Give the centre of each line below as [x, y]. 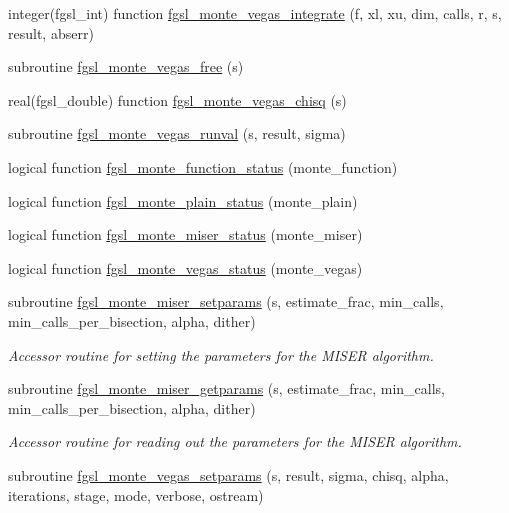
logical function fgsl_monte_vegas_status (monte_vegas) [185, 267]
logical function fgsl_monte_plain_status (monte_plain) [183, 200]
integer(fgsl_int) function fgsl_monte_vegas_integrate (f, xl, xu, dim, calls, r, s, [255, 13]
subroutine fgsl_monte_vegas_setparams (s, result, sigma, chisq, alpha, [228, 474]
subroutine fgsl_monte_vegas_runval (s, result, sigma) [177, 133]
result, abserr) [51, 32]
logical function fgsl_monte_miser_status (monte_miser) [185, 234]
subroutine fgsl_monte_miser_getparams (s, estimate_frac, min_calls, [227, 388]
